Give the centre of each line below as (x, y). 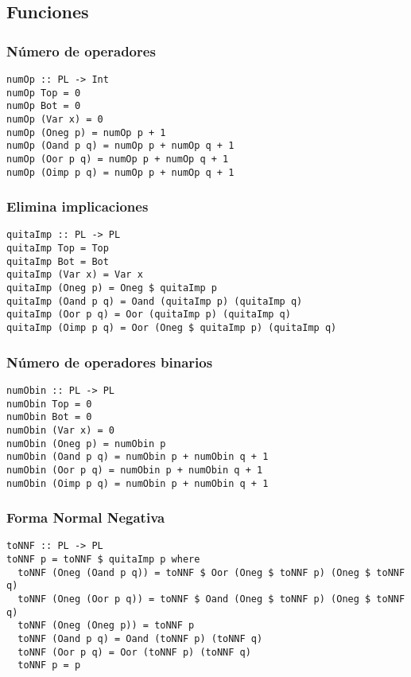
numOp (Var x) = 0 (55, 119)
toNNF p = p (49, 665)
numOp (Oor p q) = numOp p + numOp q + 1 (118, 159)
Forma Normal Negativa (86, 517)
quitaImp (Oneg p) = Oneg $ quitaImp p (112, 288)
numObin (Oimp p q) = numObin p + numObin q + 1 (138, 483)
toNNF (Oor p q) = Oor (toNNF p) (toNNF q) (134, 652)
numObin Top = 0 (49, 404)
